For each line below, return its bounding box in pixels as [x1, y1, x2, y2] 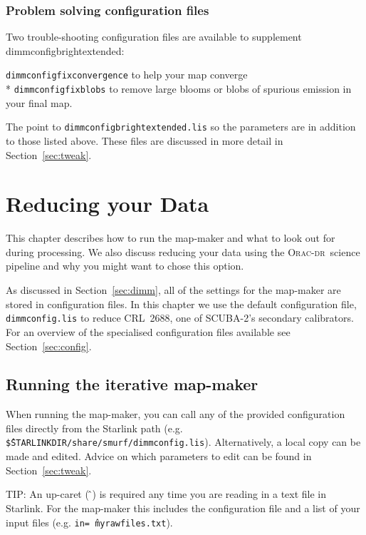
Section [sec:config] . [6, 338, 92, 353]
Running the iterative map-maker [6, 373, 258, 395]
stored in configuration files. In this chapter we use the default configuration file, [6, 296, 357, 311]
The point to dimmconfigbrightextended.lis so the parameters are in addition [6, 119, 356, 134]
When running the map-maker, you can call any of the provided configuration [6, 407, 345, 422]
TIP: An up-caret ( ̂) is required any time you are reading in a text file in [6, 486, 327, 501]
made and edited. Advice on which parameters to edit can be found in [6, 449, 312, 464]
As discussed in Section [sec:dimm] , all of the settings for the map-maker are [6, 282, 341, 297]
